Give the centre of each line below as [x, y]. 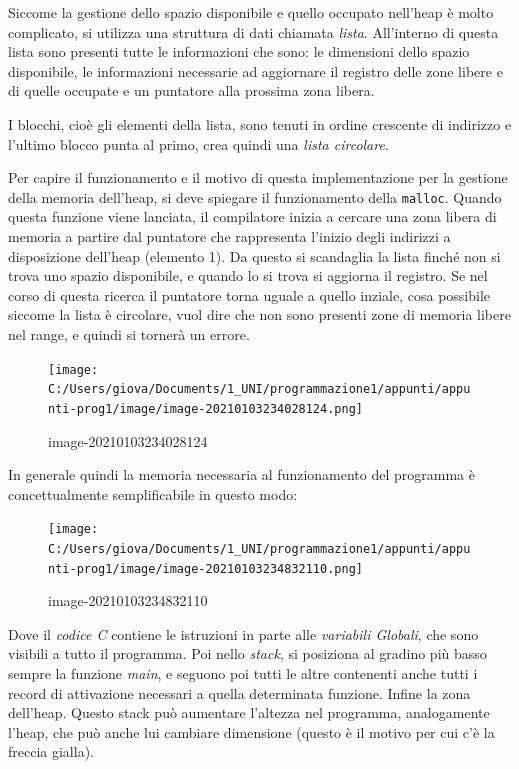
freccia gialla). [51, 751]
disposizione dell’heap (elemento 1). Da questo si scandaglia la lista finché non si [254, 255]
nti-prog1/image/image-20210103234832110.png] [205, 568]
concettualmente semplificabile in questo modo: [153, 493]
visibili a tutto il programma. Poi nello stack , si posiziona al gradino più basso [247, 653]
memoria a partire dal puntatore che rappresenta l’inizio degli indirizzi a [229, 236]
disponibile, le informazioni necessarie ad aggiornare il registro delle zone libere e [255, 70]
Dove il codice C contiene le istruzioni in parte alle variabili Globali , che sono [243, 633]
